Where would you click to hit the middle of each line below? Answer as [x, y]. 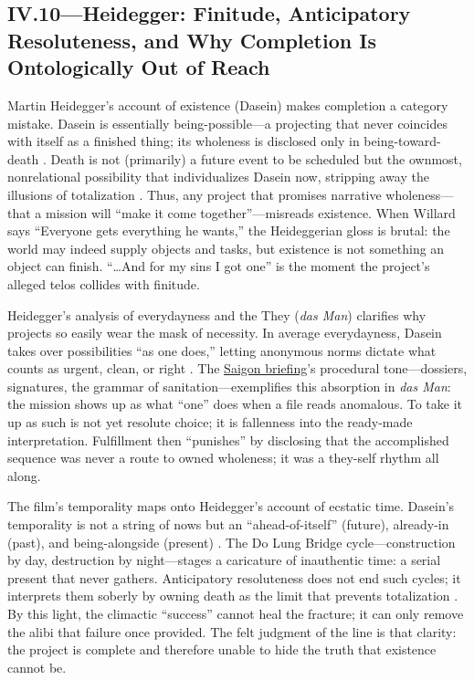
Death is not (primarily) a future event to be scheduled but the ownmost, [256, 158]
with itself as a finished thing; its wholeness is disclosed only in [184, 141]
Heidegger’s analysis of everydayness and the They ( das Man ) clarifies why [217, 314]
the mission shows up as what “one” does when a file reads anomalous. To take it [235, 404]
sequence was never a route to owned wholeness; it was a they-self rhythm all [223, 458]
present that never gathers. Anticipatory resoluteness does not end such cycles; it [234, 577]
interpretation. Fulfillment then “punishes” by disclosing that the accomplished [228, 439]
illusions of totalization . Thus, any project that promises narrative [195, 194]
